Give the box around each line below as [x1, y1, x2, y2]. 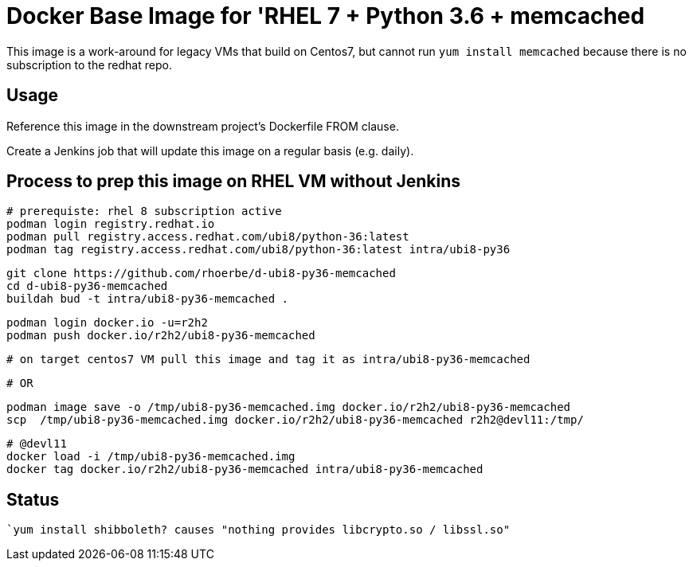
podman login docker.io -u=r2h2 [6, 316, 208, 330]
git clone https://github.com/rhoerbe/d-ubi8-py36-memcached [6, 267, 396, 280]
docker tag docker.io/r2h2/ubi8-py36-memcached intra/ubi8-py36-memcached [6, 463, 484, 476]
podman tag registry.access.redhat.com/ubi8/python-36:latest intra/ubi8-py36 [6, 243, 511, 256]
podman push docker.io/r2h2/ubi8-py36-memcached [6, 329, 315, 342]
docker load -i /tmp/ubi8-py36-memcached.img [6, 450, 296, 463]
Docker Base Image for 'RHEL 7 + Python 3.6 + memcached [6, 2, 645, 29]
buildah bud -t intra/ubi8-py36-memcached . [6, 292, 289, 306]
